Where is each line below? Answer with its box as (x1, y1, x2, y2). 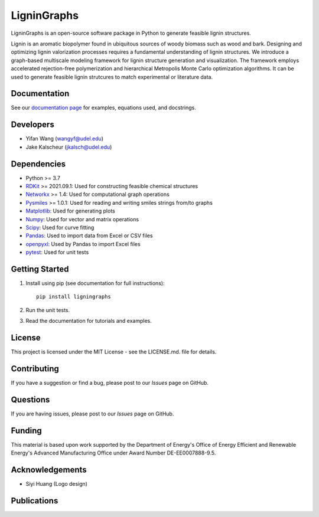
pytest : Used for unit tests (25, 248, 89, 256)
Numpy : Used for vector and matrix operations (25, 215, 139, 222)
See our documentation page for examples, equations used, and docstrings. (11, 104, 196, 112)
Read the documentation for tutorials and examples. (25, 318, 152, 325)
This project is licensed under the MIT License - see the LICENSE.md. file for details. (11, 348, 217, 355)
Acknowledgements (11, 465, 87, 475)
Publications (11, 496, 58, 506)
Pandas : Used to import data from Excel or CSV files (25, 232, 153, 239)
